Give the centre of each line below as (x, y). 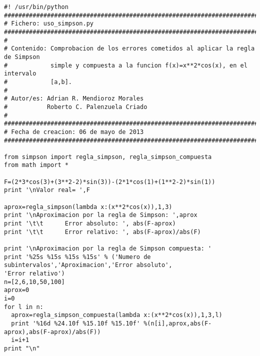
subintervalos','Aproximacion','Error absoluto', (88, 265)
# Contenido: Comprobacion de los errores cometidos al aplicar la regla (129, 49)
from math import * (36, 165)
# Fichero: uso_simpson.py (49, 24)
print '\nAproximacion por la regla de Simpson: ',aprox (101, 215)
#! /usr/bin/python (36, 7)
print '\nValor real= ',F (47, 190)
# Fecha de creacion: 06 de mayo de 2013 (74, 132)
